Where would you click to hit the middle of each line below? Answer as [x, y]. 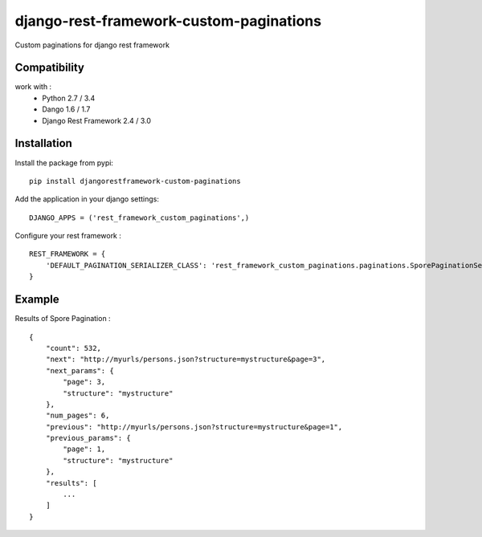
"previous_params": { [88, 438]
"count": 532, [74, 348]
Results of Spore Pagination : [63, 319]
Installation [43, 143]
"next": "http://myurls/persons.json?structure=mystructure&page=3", [186, 360]
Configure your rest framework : [68, 236]
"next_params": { [80, 370]
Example [37, 300]
